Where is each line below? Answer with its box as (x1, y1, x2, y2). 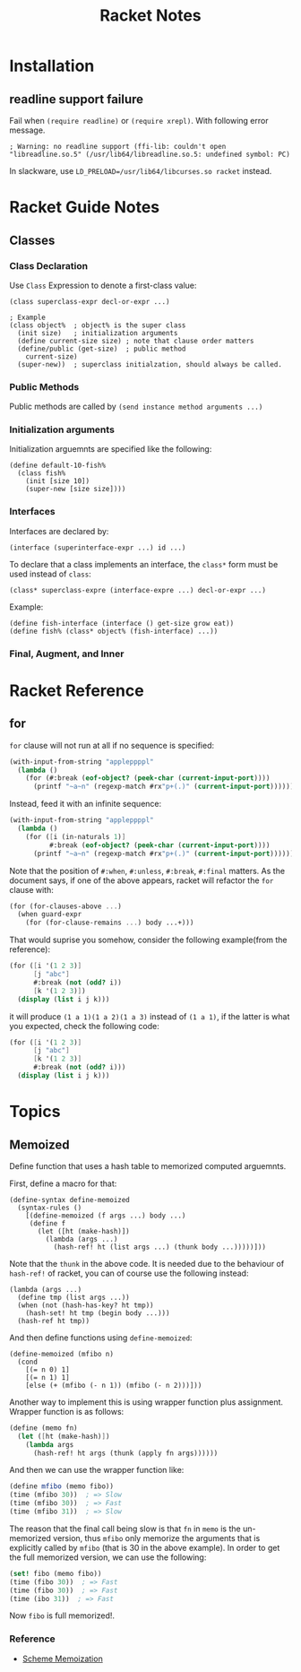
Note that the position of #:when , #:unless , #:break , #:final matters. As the (9, 865, 285, 876)
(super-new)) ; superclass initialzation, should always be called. (17, 360, 282, 368)
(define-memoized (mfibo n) (9, 1349, 115, 1358)
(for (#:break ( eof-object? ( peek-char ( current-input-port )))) (25, 774, 271, 783)
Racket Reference (9, 680, 145, 700)
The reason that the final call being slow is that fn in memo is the (9, 1523, 241, 1534)
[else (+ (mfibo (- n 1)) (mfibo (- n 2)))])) (25, 1381, 202, 1390)
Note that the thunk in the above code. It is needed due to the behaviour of (9, 1258, 285, 1269)
